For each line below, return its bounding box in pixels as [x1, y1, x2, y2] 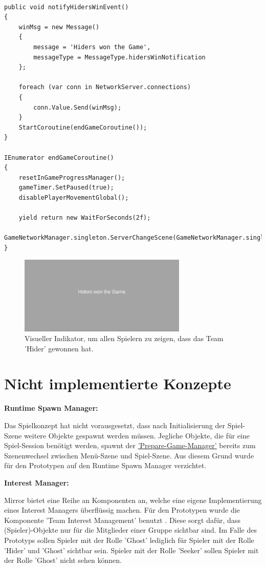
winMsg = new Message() [18, 23, 100, 31]
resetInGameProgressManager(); [18, 174, 125, 181]
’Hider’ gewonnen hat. [25, 343, 94, 353]
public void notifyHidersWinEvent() [4, 3, 129, 11]
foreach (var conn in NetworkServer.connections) [18, 83, 191, 91]
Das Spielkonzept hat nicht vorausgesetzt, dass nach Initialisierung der [4, 420, 226, 430]
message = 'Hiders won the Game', [33, 43, 151, 51]
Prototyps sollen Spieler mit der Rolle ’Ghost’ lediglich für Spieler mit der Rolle [4, 534, 254, 545]
